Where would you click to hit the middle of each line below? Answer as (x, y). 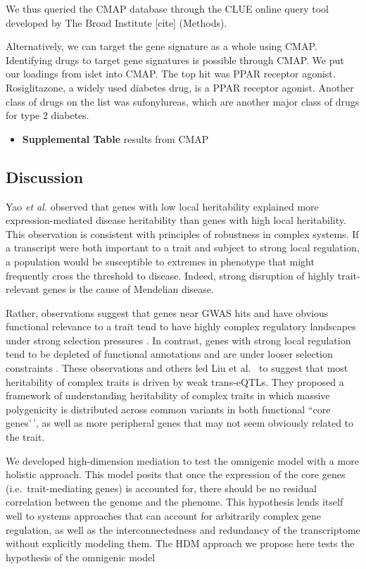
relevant (23, 289)
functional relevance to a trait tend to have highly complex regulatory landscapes (181, 326)
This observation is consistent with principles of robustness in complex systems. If (182, 233)
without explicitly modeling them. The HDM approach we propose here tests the (180, 543)
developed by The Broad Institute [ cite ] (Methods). (116, 22)
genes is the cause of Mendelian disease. (128, 289)
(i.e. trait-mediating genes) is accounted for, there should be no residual (161, 488)
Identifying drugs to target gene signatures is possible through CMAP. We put (175, 60)
